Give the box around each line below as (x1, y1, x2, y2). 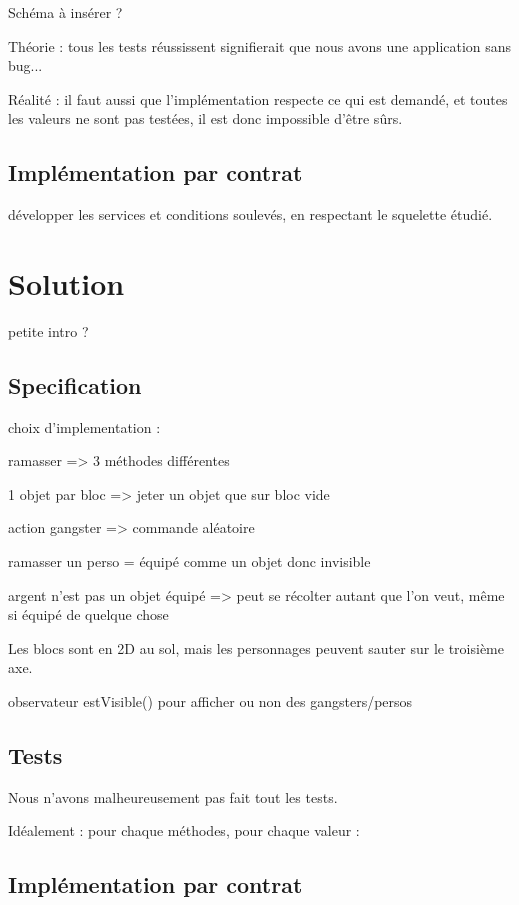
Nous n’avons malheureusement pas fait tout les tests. (8, 786, 338, 807)
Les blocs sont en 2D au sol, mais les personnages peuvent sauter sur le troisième (8, 637, 504, 658)
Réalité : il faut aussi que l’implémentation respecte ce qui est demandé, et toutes (8, 88, 508, 109)
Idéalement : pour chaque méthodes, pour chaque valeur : (8, 820, 360, 841)
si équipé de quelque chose (8, 604, 169, 625)
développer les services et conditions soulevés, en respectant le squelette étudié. (8, 204, 493, 225)
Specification (8, 369, 142, 400)
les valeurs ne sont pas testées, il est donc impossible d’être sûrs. (8, 108, 403, 129)
